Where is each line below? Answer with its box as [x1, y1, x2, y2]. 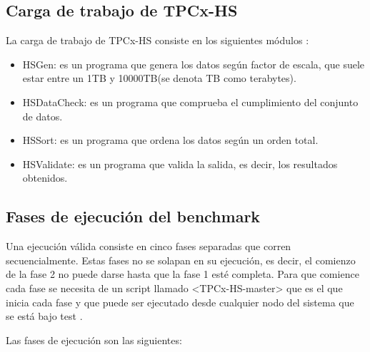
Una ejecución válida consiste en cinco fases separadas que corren [6, 239, 291, 254]
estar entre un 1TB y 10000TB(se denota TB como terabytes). [22, 71, 296, 86]
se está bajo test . [6, 309, 83, 323]
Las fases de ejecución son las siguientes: [6, 332, 182, 347]
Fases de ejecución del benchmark [6, 205, 261, 227]
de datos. [22, 108, 63, 123]
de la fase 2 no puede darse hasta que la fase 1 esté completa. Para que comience [6, 266, 359, 281]
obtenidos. [22, 170, 68, 185]
